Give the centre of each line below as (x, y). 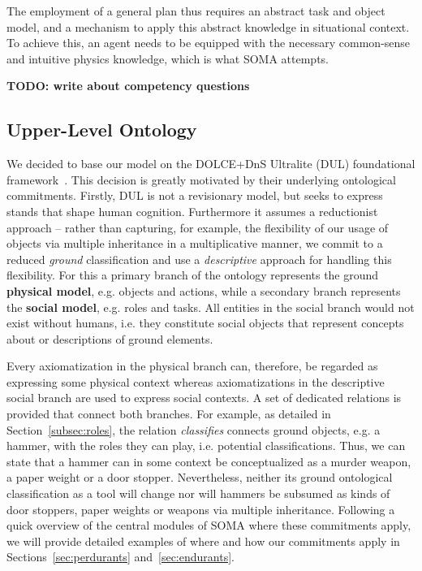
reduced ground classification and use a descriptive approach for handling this (199, 259)
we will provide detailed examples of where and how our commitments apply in (203, 541)
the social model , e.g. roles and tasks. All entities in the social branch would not (211, 307)
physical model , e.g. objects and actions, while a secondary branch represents (204, 290)
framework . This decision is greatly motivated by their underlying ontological (201, 179)
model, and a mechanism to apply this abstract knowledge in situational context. (208, 26)
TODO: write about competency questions (128, 86)
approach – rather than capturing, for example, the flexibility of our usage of (198, 227)
